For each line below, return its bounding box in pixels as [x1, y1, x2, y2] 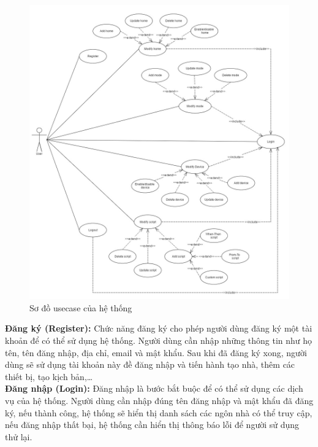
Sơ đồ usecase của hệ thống [29, 301, 132, 314]
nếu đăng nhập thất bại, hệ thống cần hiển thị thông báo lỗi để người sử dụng [5, 418, 300, 431]
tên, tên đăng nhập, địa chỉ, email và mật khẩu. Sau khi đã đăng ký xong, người [5, 346, 307, 359]
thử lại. [5, 430, 32, 443]
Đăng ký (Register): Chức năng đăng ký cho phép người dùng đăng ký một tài [5, 322, 312, 335]
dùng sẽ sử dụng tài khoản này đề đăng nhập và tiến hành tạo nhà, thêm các [5, 358, 295, 371]
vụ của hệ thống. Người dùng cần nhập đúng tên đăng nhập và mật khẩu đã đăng [5, 394, 314, 406]
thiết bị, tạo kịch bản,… [5, 370, 93, 383]
